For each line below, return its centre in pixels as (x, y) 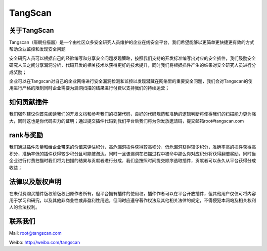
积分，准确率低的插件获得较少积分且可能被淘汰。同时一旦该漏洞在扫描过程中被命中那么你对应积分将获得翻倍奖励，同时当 (133, 154)
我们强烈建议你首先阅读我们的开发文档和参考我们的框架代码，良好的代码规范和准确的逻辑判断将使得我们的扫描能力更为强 (133, 114)
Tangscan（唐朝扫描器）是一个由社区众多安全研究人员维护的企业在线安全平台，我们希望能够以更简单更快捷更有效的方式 (132, 42)
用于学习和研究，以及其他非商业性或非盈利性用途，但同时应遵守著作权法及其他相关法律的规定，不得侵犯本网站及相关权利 (133, 201)
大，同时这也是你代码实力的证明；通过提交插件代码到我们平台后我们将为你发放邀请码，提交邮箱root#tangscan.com (127, 121)
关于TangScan (32, 30)
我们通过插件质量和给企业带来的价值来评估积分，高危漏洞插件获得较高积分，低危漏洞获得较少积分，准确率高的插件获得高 (133, 147)
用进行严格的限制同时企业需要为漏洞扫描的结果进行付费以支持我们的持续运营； (89, 88)
